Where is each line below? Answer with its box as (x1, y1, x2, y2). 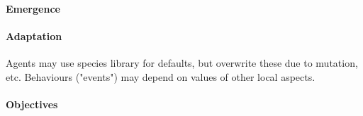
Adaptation (6, 28, 62, 43)
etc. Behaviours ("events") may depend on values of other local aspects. (6, 69, 315, 84)
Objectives (6, 96, 58, 111)
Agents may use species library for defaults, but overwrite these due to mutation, (6, 55, 358, 70)
